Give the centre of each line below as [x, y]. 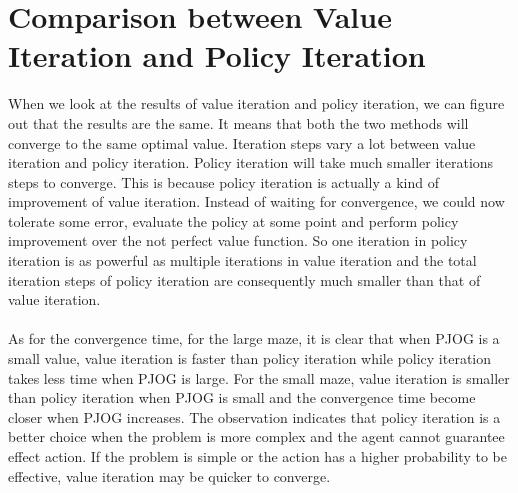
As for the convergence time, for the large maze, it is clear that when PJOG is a [254, 338]
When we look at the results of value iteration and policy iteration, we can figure [256, 103]
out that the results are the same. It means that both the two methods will [238, 122]
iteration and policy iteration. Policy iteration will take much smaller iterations [251, 162]
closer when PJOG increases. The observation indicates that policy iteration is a [254, 416]
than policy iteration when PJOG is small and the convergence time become [242, 397]
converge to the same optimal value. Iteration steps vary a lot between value [242, 142]
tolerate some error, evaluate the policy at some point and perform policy [233, 220]
